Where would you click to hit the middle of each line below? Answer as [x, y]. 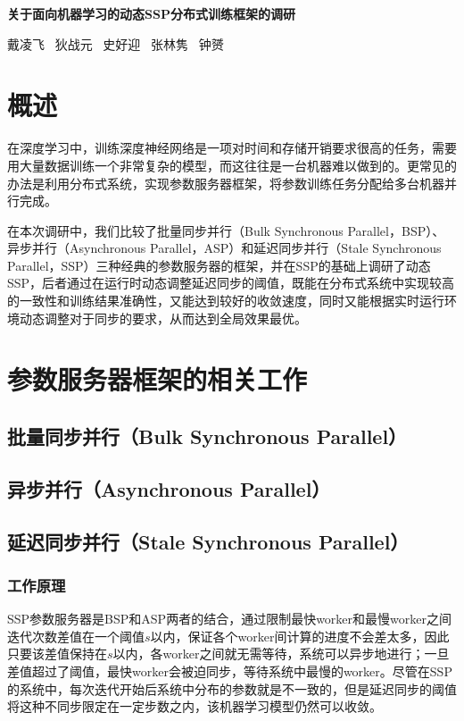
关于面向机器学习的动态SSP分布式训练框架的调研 [151, 13]
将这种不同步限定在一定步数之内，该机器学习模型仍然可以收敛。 [195, 706]
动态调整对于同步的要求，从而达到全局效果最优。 [163, 318]
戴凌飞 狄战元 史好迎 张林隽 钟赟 [116, 43]
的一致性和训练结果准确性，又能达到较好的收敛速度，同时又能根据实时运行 [226, 301]
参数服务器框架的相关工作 [157, 379]
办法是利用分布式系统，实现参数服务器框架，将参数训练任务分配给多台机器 [226, 183]
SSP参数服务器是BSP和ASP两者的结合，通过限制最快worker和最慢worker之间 [229, 619]
